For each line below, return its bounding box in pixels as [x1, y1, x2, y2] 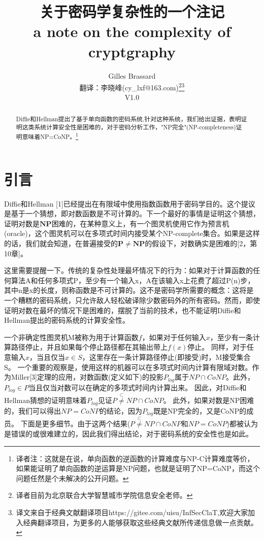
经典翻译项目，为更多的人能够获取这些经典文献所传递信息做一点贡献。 [23, 517, 258, 527]
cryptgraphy [88, 41, 176, 61]
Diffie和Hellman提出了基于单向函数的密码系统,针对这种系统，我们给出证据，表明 [16, 114, 241, 123]
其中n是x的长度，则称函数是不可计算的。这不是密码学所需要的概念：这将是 [4, 285, 254, 295]
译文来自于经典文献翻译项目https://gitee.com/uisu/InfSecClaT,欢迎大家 [16, 507, 248, 517]
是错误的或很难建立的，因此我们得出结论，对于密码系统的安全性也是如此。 [4, 428, 253, 438]
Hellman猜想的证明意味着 [4, 395, 87, 406]
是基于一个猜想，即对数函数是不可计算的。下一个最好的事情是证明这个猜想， [4, 208, 260, 219]
